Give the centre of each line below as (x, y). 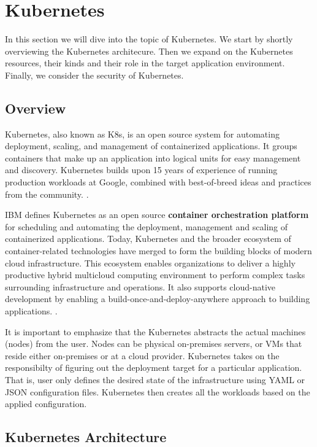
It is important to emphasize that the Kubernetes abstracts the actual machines (155, 331)
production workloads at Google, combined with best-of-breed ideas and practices (158, 182)
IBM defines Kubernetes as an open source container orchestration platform (157, 215)
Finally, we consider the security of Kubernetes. (94, 75)
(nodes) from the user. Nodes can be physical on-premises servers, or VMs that (154, 344)
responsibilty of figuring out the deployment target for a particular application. (154, 367)
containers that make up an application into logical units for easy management (153, 157)
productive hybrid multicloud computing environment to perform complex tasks (155, 275)
